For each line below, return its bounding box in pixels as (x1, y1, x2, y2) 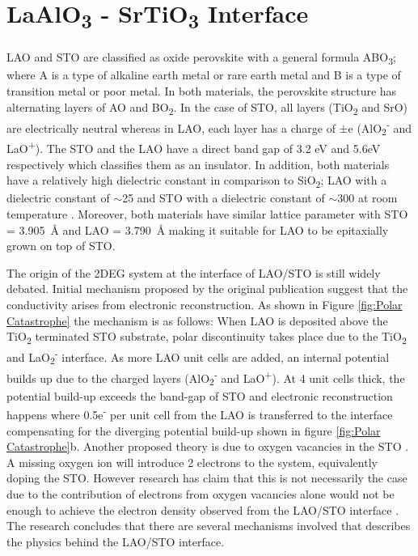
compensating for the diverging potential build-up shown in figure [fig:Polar (6, 422, 381, 439)
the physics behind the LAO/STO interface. (6, 533, 225, 550)
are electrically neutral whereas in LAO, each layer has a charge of (6, 119, 336, 136)
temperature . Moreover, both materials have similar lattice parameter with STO (6, 205, 408, 222)
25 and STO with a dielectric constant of (122, 189, 325, 206)
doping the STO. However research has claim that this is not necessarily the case (6, 469, 407, 486)
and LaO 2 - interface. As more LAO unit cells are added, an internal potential (6, 346, 390, 367)
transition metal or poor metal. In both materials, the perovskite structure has (6, 82, 397, 99)
